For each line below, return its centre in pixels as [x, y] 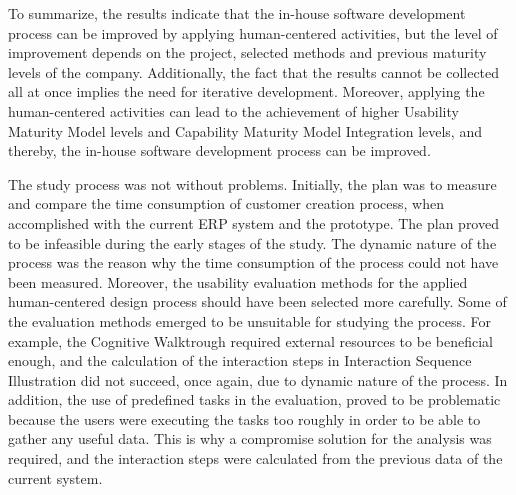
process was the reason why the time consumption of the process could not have [253, 262]
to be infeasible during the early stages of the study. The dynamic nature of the [252, 242]
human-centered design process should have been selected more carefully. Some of [257, 301]
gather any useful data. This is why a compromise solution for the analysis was [250, 438]
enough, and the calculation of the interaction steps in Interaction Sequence [240, 360]
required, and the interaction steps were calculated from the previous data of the [255, 458]
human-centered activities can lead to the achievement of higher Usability [233, 110]
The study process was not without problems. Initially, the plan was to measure [252, 183]
